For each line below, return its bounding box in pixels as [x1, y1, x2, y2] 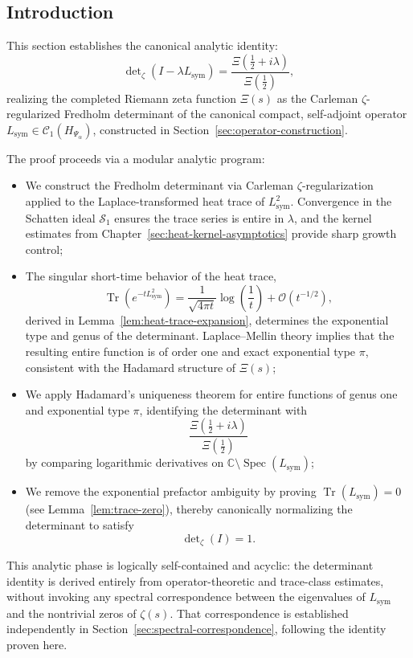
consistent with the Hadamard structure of [25, 358, 236, 375]
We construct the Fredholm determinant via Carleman [25, 177, 294, 194]
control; [25, 240, 63, 257]
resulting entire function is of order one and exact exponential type [25, 343, 356, 360]
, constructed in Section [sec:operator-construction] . [92, 121, 348, 137]
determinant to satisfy [25, 516, 134, 533]
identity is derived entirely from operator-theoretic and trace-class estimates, [6, 572, 384, 589]
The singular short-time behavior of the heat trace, [25, 268, 276, 284]
